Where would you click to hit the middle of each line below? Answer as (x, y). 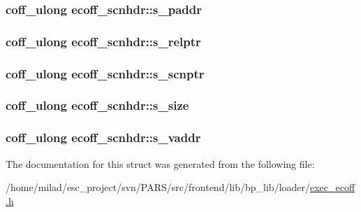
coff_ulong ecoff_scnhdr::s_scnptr (105, 73)
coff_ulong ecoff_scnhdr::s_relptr (103, 41)
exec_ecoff (333, 187)
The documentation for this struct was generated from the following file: (160, 163)
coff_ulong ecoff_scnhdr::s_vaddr (103, 137)
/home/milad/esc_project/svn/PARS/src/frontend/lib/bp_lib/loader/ (158, 187)
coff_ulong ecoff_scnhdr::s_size (97, 105)
